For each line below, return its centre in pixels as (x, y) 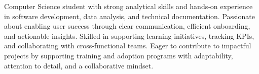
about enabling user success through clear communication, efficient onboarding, (127, 26)
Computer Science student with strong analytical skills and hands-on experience (128, 6)
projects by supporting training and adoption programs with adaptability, (119, 55)
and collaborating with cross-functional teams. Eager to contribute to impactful (128, 46)
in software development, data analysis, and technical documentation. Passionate (129, 16)
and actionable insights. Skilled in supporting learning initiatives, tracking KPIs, (129, 35)
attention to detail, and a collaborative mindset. (79, 65)
